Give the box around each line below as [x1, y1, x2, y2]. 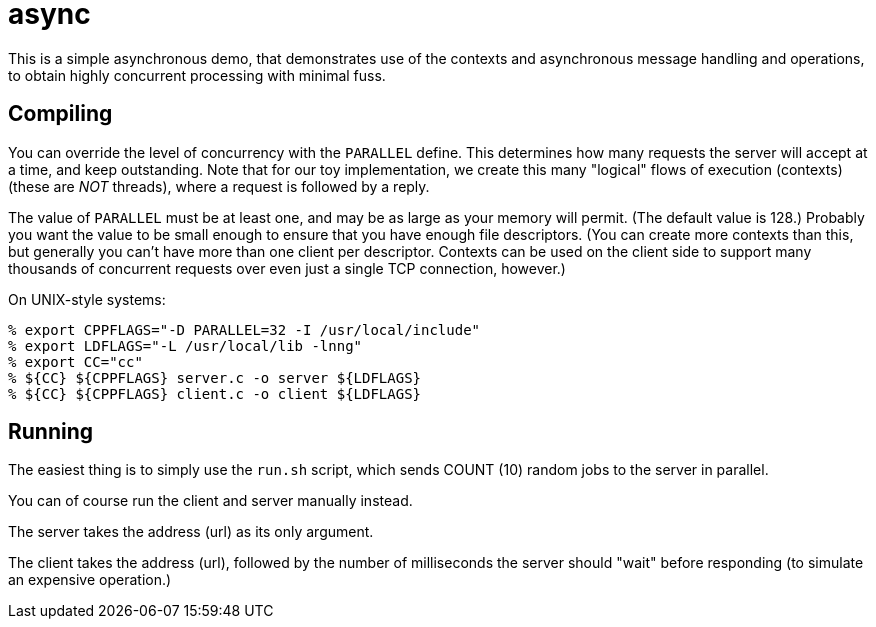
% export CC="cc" [8, 353, 143, 370]
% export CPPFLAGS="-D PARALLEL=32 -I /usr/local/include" [8, 321, 481, 338]
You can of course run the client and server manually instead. [8, 492, 413, 510]
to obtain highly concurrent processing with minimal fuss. [8, 66, 386, 84]
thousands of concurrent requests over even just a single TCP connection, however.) [8, 259, 566, 277]
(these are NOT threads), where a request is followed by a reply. [8, 177, 430, 195]
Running [8, 419, 94, 445]
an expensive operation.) [8, 571, 172, 589]
